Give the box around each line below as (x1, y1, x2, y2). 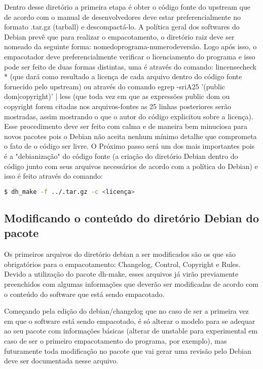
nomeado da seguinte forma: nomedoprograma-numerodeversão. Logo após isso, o (4, 41, 257, 52)
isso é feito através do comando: (4, 171, 103, 181)
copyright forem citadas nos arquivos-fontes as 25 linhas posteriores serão (4, 100, 232, 111)
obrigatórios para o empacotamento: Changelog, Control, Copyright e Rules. (4, 258, 241, 269)
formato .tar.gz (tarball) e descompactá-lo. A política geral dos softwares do (4, 21, 240, 32)
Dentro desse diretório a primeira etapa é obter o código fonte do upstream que (4, 2, 251, 12)
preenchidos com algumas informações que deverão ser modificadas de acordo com (4, 278, 258, 289)
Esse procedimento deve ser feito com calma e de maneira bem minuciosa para (4, 121, 248, 131)
